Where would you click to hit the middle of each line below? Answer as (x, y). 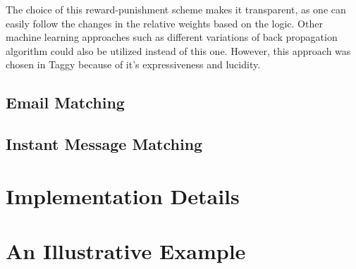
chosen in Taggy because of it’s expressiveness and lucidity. (133, 64)
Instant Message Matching (104, 144)
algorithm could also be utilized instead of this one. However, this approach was (178, 50)
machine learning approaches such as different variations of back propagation (172, 37)
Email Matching (65, 102)
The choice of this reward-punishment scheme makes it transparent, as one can (176, 9)
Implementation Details (123, 195)
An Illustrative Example (126, 251)
